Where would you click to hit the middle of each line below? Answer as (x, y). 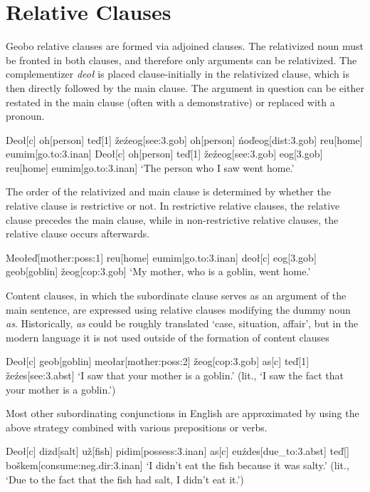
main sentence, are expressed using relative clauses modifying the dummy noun (178, 309)
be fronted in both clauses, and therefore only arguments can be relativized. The (181, 60)
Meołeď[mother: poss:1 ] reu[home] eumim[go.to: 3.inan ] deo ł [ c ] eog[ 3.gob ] (161, 257)
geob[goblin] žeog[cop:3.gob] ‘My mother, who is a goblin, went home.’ (158, 271)
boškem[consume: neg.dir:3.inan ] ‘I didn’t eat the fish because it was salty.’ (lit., (178, 465)
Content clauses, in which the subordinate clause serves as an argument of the (176, 296)
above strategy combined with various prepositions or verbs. (137, 427)
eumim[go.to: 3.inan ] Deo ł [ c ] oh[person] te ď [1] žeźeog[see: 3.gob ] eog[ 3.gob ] (164, 154)
